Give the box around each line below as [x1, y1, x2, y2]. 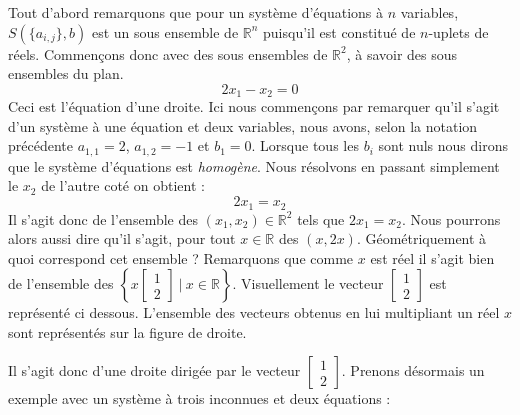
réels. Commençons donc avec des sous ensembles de [8, 43, 328, 64]
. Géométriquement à [356, 228, 487, 249]
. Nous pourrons [402, 208, 501, 229]
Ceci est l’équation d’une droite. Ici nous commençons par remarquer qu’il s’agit [8, 96, 500, 117]
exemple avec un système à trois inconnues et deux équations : [8, 388, 391, 409]
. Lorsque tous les [251, 135, 359, 156]
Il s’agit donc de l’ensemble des [8, 208, 198, 229]
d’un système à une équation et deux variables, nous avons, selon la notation [8, 115, 478, 136]
